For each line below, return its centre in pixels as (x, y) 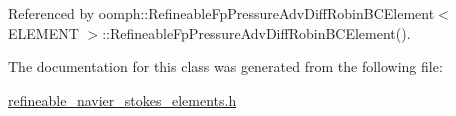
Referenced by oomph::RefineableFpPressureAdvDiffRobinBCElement (221, 13)
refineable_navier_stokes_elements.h (122, 99)
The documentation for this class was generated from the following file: (225, 66)
